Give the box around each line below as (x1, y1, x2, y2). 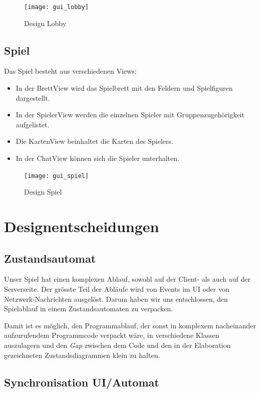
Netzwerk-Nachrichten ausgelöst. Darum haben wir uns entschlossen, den (4, 293, 228, 304)
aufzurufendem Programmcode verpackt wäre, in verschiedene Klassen (4, 330, 219, 340)
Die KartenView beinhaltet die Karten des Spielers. (16, 136, 173, 146)
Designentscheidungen (4, 216, 159, 237)
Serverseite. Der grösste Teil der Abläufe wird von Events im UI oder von (4, 284, 229, 294)
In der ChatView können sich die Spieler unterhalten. (16, 153, 179, 163)
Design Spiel (24, 186, 62, 197)
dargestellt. (16, 92, 50, 103)
